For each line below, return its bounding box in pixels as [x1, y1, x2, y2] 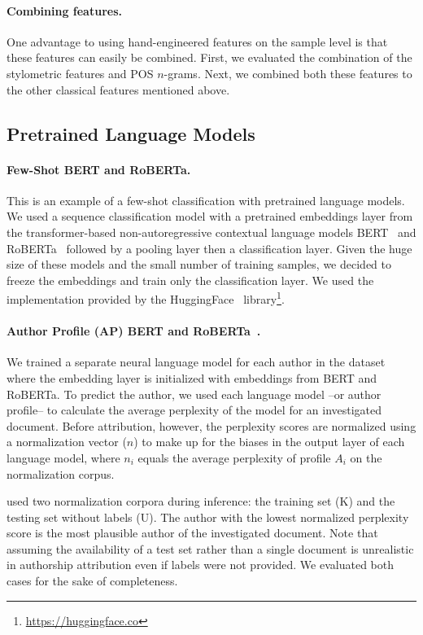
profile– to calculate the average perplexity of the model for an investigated [7, 401, 382, 418]
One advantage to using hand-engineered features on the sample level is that [7, 33, 388, 50]
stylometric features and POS [7, 64, 154, 81]
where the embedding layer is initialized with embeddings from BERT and [7, 369, 377, 386]
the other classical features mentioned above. [7, 81, 230, 98]
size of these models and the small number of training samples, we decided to [7, 256, 391, 273]
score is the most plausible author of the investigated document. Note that [7, 524, 378, 541]
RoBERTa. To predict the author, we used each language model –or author [7, 385, 382, 402]
